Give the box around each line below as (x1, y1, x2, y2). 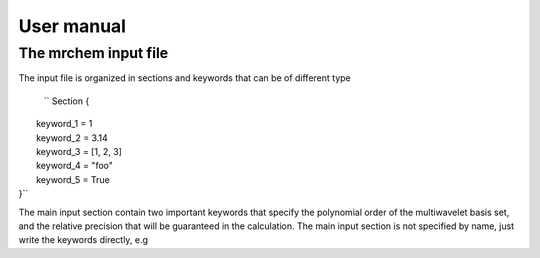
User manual (18, 15, 127, 37)
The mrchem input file (18, 44, 169, 62)
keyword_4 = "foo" (36, 160, 114, 172)
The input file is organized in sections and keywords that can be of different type (18, 72, 351, 84)
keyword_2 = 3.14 (36, 131, 109, 144)
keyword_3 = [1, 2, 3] (36, 145, 122, 157)
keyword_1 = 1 (36, 118, 93, 130)
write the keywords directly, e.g (18, 234, 149, 246)
